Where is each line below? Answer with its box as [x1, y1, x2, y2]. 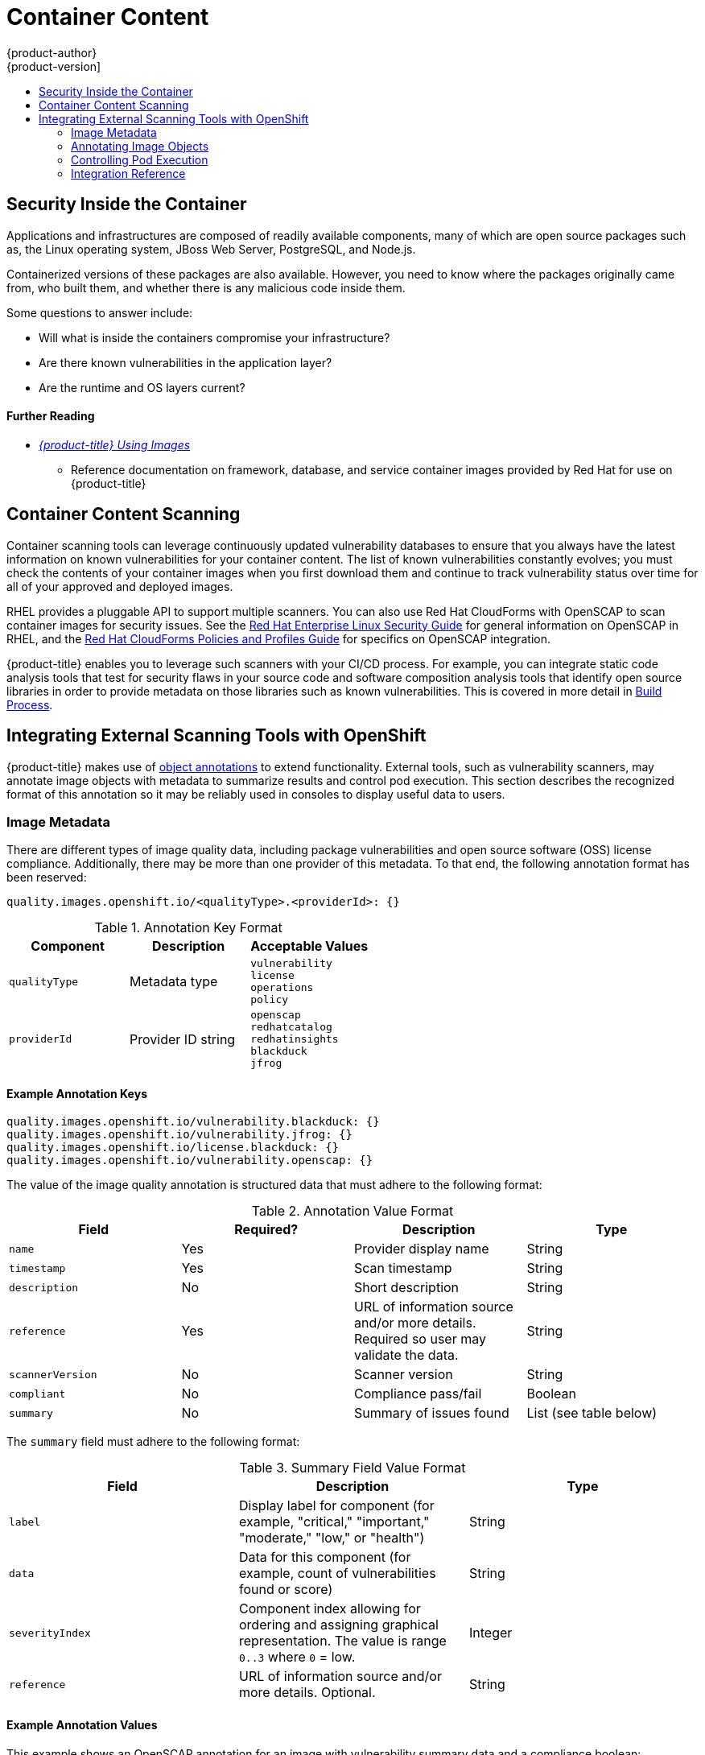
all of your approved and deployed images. [6, 579, 233, 593]
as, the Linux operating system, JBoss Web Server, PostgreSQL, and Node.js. [6, 242, 416, 256]
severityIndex [9, 1626, 91, 1639]
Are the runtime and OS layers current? [39, 380, 245, 394]
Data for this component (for [238, 1549, 411, 1566]
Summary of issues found [354, 1405, 509, 1422]
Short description [354, 1279, 460, 1296]
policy [250, 993, 289, 1006]
